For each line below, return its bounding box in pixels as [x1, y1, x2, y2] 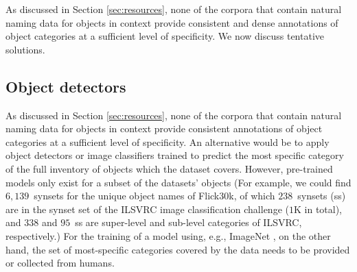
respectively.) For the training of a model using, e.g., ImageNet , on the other [5, 228, 331, 243]
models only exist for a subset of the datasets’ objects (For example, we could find [5, 175, 352, 189]
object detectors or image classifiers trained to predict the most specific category [5, 148, 344, 162]
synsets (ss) [297, 188, 346, 203]
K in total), [293, 201, 342, 216]
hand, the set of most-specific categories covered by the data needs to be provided [5, 242, 350, 256]
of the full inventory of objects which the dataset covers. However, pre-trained [5, 161, 333, 175]
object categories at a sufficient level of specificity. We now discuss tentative [5, 29, 324, 43]
